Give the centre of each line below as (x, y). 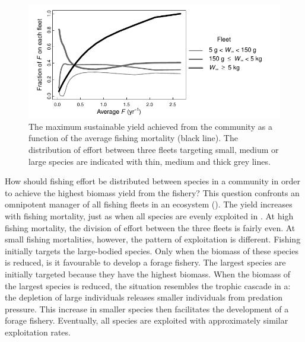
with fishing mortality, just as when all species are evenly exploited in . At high (149, 216)
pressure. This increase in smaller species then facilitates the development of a (147, 309)
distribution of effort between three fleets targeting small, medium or (154, 150)
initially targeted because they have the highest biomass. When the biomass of (148, 274)
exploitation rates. (38, 332)
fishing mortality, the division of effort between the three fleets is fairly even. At (150, 227)
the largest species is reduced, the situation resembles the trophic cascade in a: (148, 285)
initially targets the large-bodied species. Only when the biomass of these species (152, 250)
